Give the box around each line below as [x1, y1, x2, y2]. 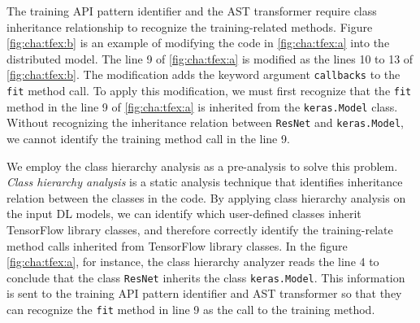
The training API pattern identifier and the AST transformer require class [6, 2, 377, 19]
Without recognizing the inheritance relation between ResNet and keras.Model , [6, 114, 404, 131]
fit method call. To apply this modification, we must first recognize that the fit [6, 82, 412, 99]
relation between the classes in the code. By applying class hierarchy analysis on [6, 189, 406, 206]
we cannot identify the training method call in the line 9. [6, 130, 290, 146]
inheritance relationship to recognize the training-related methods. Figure [6, 18, 373, 35]
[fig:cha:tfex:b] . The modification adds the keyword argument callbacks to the [6, 66, 401, 83]
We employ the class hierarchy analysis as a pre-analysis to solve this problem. [6, 157, 398, 174]
